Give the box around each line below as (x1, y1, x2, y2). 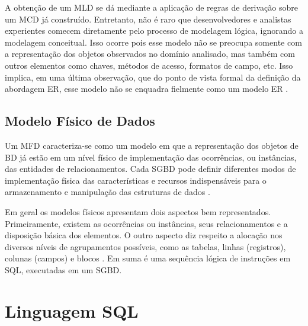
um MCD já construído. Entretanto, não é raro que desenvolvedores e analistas (5, 12, 291, 25)
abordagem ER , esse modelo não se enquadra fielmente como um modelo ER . (5, 82, 288, 95)
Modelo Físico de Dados (5, 111, 155, 130)
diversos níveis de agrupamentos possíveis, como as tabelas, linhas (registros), (5, 240, 286, 253)
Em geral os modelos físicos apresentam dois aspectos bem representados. (5, 205, 271, 218)
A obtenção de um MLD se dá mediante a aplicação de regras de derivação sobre (5, 1, 299, 13)
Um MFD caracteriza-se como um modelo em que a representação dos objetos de (5, 139, 299, 151)
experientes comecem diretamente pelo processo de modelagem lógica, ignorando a (5, 24, 303, 37)
